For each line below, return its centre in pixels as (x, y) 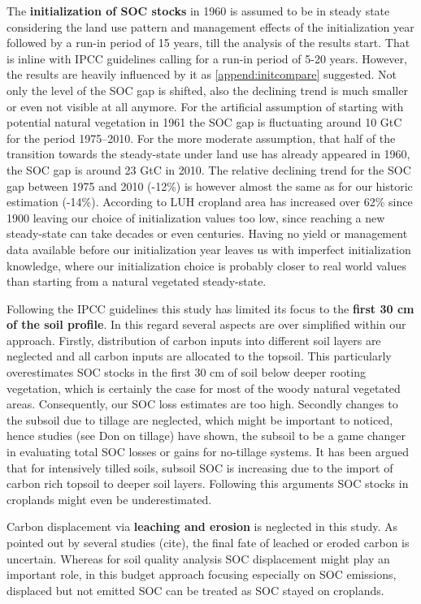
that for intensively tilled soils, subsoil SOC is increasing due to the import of (200, 467)
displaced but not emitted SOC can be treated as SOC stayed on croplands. (195, 590)
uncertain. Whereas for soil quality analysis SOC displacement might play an (198, 558)
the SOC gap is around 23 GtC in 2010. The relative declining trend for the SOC (209, 169)
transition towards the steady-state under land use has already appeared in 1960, (208, 154)
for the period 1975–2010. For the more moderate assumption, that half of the (201, 138)
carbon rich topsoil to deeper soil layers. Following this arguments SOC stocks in (208, 483)
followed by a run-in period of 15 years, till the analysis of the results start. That (208, 43)
